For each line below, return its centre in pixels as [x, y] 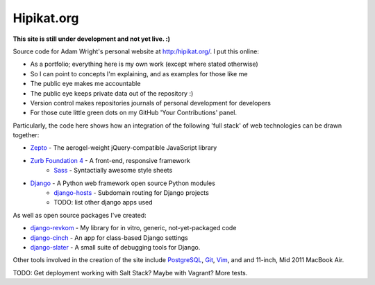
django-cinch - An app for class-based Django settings [109, 237]
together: [26, 135]
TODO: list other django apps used [103, 202]
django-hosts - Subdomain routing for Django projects [132, 193]
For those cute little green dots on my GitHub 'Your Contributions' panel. [134, 113]
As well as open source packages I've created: [80, 215]
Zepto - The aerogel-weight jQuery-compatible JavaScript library [124, 148]
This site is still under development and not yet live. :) [91, 39]
